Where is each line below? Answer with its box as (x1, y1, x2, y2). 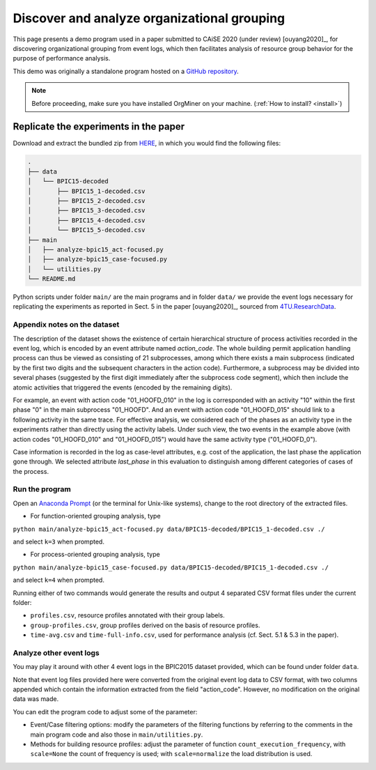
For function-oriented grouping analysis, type (30, 512, 161, 521)
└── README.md (27, 275, 76, 283)
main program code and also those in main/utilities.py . (30, 730, 203, 739)
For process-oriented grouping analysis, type (30, 550, 160, 559)
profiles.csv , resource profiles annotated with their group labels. (30, 611, 226, 619)
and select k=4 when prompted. (13, 576, 104, 585)
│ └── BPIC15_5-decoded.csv (27, 226, 146, 234)
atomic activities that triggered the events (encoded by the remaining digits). (13, 383, 233, 392)
